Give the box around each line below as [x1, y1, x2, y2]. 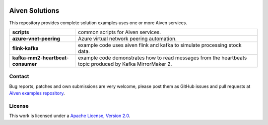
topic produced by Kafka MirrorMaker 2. [77, 60, 172, 67]
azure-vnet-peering [12, 35, 61, 42]
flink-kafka [12, 44, 39, 51]
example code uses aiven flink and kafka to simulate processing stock [77, 42, 242, 48]
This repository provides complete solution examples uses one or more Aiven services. [9, 20, 187, 26]
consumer [12, 60, 37, 67]
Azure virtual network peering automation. [77, 35, 177, 42]
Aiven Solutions [9, 6, 60, 15]
